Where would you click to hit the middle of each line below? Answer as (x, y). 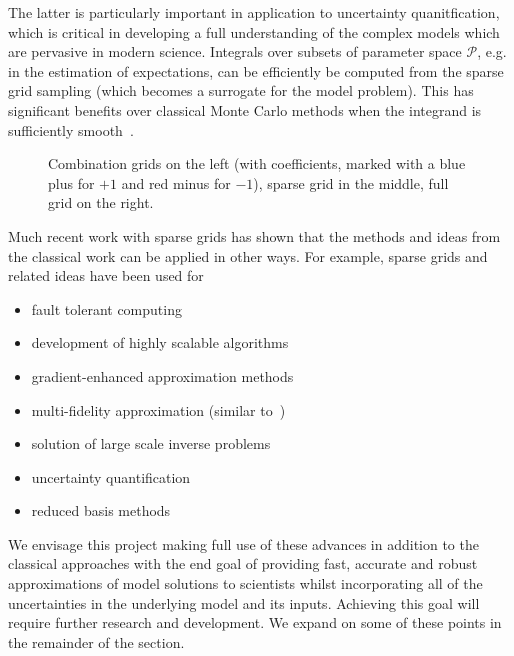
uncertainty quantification (111, 476)
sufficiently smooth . (71, 129)
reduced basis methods (101, 510)
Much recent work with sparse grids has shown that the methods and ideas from (254, 235)
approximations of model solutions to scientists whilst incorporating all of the (245, 583)
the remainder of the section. (96, 641)
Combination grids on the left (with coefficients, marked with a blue (257, 163)
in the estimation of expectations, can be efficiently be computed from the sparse (256, 70)
